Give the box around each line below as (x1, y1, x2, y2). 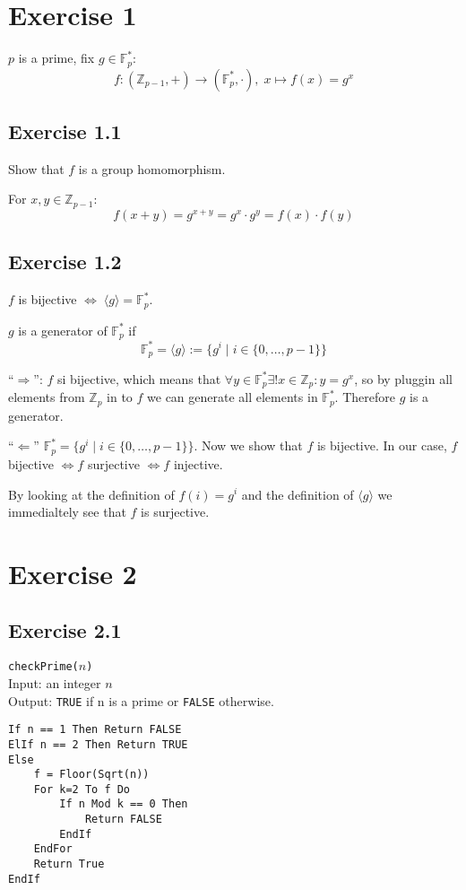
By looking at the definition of (8, 484, 175, 503)
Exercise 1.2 (8, 248, 122, 275)
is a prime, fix (18, 48, 95, 67)
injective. (173, 454, 223, 473)
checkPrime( (8, 660, 79, 674)
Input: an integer (8, 673, 101, 692)
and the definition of (241, 484, 354, 503)
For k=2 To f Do (33, 782, 131, 796)
